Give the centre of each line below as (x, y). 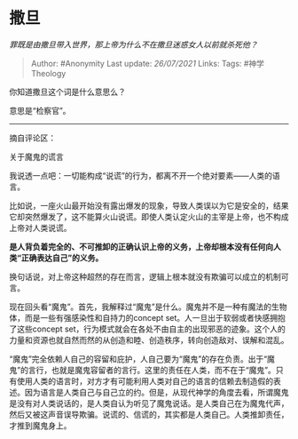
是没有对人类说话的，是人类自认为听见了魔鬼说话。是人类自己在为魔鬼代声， (149, 403)
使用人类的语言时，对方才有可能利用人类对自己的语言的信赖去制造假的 (145, 381)
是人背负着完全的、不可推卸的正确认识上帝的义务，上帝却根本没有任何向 (141, 246)
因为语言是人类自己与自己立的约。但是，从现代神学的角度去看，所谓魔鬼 (157, 392)
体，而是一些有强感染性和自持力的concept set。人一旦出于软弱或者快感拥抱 (148, 317)
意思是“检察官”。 (40, 110)
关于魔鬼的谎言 (36, 156)
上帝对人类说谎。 (40, 227)
